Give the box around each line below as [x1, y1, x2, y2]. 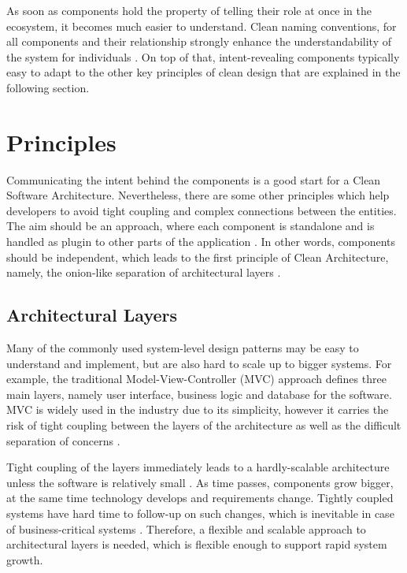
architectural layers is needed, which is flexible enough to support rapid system [6, 536, 387, 553]
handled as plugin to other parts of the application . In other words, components [6, 233, 396, 250]
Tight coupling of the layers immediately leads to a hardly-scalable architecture [6, 459, 390, 475]
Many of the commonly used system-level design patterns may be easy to [6, 340, 359, 356]
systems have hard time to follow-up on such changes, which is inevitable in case [6, 504, 394, 521]
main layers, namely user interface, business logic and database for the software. [6, 385, 392, 402]
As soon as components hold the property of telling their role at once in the [6, 2, 372, 18]
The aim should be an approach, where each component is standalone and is [6, 218, 375, 234]
